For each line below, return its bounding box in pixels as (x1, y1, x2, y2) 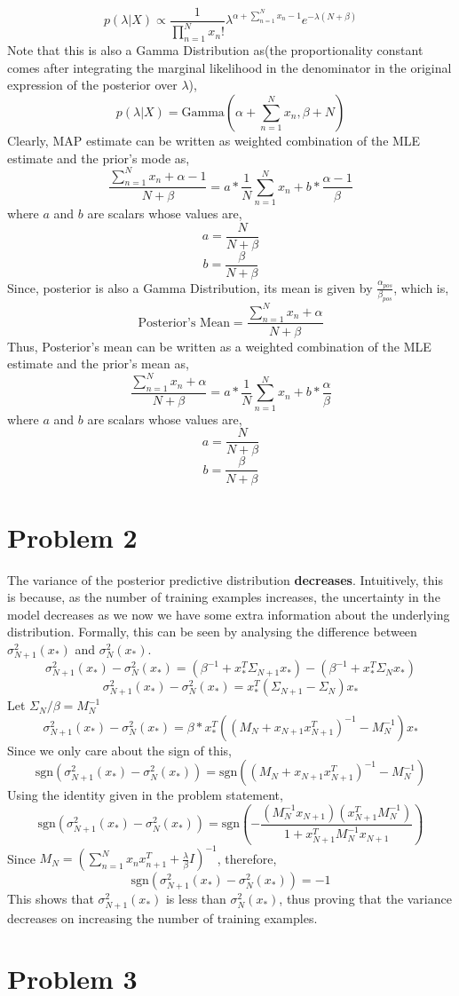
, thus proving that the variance (279, 889, 452, 908)
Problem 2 (7, 518, 138, 555)
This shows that (7, 889, 94, 908)
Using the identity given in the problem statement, (7, 786, 283, 804)
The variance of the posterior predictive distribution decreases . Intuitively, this (7, 570, 443, 589)
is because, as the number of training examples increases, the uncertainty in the (7, 588, 440, 606)
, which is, (393, 278, 449, 296)
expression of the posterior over (7, 75, 178, 94)
